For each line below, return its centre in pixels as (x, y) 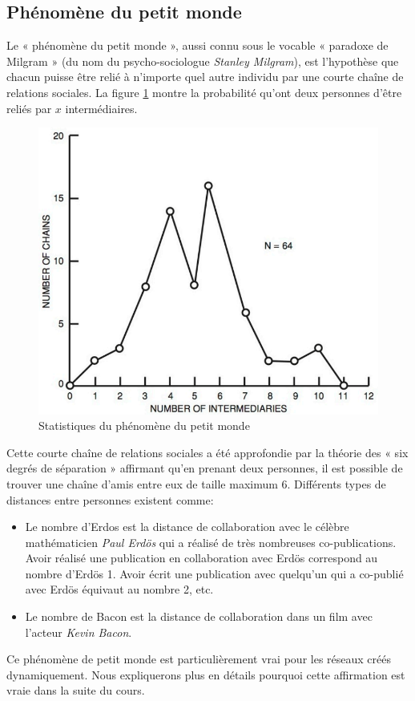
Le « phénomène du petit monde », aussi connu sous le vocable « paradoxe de (197, 45)
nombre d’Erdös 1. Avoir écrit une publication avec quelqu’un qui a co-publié (214, 573)
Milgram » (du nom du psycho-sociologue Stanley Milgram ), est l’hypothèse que (203, 61)
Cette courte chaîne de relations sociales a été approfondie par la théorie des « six (207, 452)
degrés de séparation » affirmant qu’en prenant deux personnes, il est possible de (205, 468)
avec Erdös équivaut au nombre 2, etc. (119, 589)
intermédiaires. (101, 108)
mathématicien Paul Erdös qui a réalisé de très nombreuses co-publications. (211, 542)
